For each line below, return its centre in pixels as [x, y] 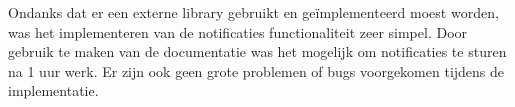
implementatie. [53, 90]
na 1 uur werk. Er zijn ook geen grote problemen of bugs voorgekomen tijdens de [256, 70]
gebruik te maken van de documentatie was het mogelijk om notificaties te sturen [257, 51]
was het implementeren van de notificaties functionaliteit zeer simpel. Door [238, 31]
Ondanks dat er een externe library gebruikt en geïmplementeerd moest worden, [253, 12]
